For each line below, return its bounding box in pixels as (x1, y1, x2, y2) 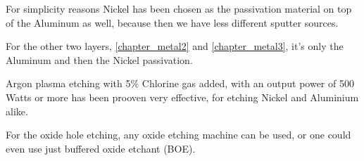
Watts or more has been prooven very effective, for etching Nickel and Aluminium (6, 89, 359, 104)
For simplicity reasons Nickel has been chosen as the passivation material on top (6, 1, 352, 15)
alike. (6, 103, 28, 118)
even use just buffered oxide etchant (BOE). (6, 141, 196, 155)
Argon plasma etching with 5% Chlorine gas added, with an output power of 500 (6, 76, 354, 91)
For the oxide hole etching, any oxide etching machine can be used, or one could (6, 127, 351, 142)
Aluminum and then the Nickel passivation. (6, 52, 193, 67)
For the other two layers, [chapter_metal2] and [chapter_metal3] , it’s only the (6, 39, 344, 53)
